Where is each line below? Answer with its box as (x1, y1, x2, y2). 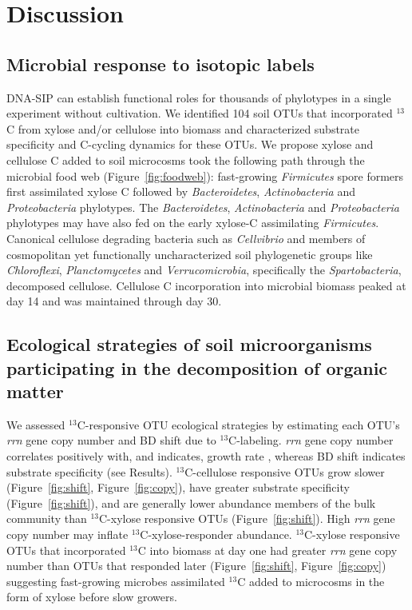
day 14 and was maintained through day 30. (6, 293, 222, 309)
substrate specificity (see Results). (6, 463, 172, 480)
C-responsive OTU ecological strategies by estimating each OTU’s (77, 416, 400, 433)
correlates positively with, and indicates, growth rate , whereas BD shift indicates (6, 448, 406, 464)
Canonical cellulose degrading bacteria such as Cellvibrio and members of (6, 229, 366, 246)
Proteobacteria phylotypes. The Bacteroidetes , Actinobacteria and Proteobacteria (6, 198, 400, 215)
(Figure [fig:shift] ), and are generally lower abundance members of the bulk (6, 494, 376, 511)
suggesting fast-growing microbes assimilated (6, 572, 225, 589)
